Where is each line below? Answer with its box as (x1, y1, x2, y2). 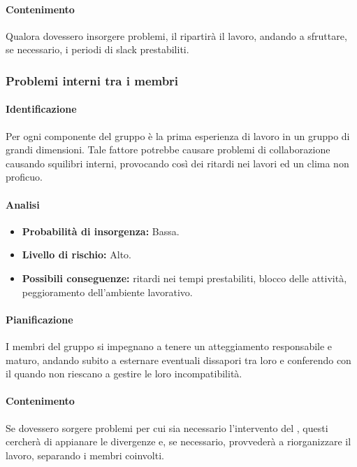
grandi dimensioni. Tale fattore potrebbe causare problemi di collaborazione (6, 142, 330, 157)
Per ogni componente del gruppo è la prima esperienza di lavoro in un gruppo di (6, 128, 350, 143)
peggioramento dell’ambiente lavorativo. (22, 284, 193, 299)
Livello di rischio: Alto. (22, 247, 131, 262)
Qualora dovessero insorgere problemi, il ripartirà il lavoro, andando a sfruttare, (6, 28, 347, 43)
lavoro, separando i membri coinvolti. (6, 447, 164, 462)
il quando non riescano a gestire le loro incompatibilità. (6, 366, 242, 381)
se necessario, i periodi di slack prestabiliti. (6, 42, 189, 57)
